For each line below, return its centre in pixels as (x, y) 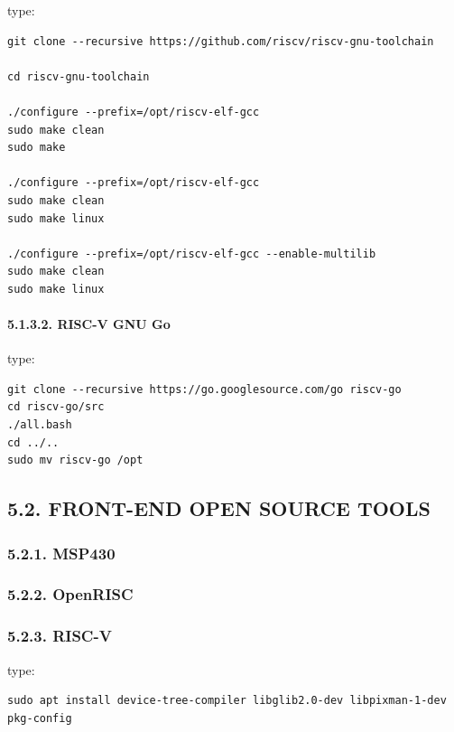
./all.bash (40, 425)
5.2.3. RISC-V (60, 636)
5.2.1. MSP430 (61, 553)
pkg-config (40, 718)
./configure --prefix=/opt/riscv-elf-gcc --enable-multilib (192, 253)
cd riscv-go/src (56, 407)
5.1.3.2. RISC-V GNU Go (89, 324)
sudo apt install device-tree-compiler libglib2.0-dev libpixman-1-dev (227, 701)
